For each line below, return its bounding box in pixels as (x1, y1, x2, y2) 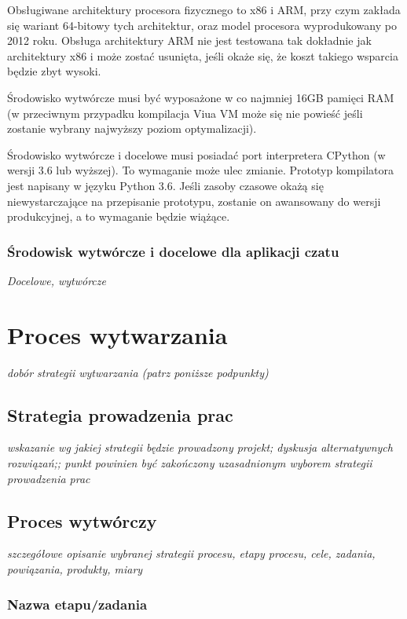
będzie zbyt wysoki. (7, 63, 101, 79)
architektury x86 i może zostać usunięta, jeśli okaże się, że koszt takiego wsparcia (7, 47, 398, 64)
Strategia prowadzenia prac (7, 402, 233, 427)
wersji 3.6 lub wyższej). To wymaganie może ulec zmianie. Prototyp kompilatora (7, 162, 394, 178)
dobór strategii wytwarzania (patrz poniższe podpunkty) (7, 364, 269, 380)
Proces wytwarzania (7, 318, 228, 350)
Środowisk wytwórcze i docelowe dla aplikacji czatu (7, 241, 339, 261)
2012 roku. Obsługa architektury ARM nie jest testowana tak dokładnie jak (7, 32, 372, 49)
